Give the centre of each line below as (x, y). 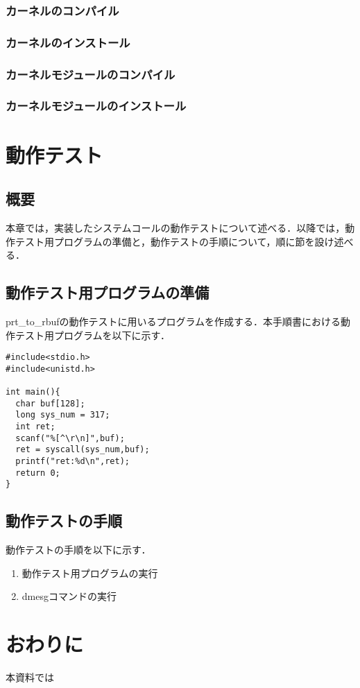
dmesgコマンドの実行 (69, 596)
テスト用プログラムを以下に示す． (93, 335)
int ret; (35, 427)
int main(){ (33, 392)
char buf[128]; (50, 403)
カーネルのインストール (68, 42)
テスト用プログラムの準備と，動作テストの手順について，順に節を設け (174, 241)
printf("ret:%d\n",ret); (72, 462)
